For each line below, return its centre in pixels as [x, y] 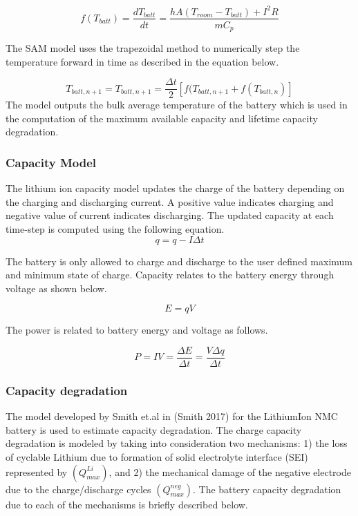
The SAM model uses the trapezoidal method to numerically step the [153, 48]
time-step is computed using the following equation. [115, 229]
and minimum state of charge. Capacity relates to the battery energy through [170, 275]
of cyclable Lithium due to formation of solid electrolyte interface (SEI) [157, 457]
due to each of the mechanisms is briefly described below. [127, 504]
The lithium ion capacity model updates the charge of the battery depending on [175, 188]
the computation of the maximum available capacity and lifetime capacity [162, 118]
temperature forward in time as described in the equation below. [142, 61]
